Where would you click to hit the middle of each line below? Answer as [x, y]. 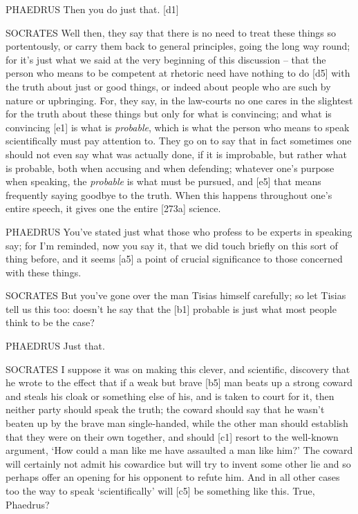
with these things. [44, 272]
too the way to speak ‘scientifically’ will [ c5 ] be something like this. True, [160, 491]
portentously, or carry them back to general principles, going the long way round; [178, 46]
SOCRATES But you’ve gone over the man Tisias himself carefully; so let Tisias [176, 295]
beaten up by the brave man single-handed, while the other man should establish [177, 423]
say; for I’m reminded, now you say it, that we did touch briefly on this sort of [172, 245]
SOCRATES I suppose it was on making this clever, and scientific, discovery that [178, 369]
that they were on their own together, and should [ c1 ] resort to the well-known [172, 436]
